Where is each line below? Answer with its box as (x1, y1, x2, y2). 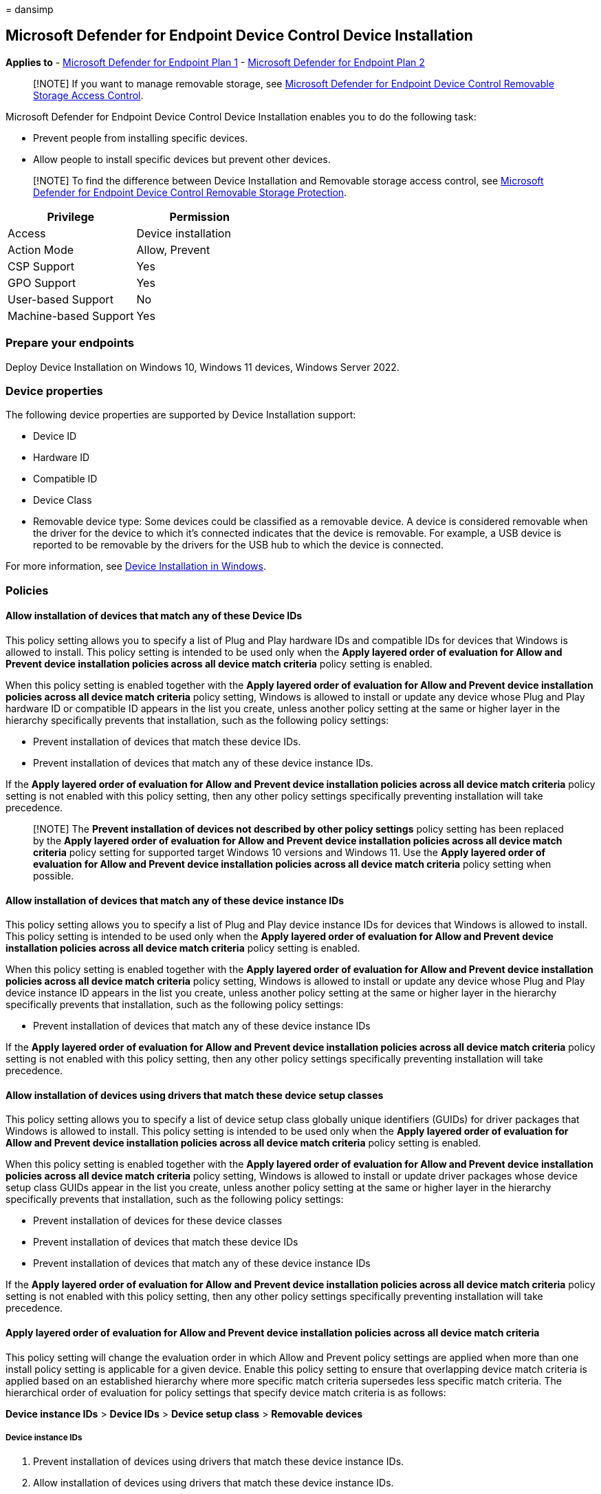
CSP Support (8, 259, 75, 273)
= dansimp (6, 3, 54, 15)
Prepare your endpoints (6, 336, 135, 350)
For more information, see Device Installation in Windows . (6, 560, 266, 573)
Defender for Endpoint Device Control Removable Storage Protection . (33, 186, 347, 198)
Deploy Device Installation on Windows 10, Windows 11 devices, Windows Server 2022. (6, 361, 400, 373)
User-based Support (8, 292, 113, 306)
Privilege (47, 209, 95, 224)
